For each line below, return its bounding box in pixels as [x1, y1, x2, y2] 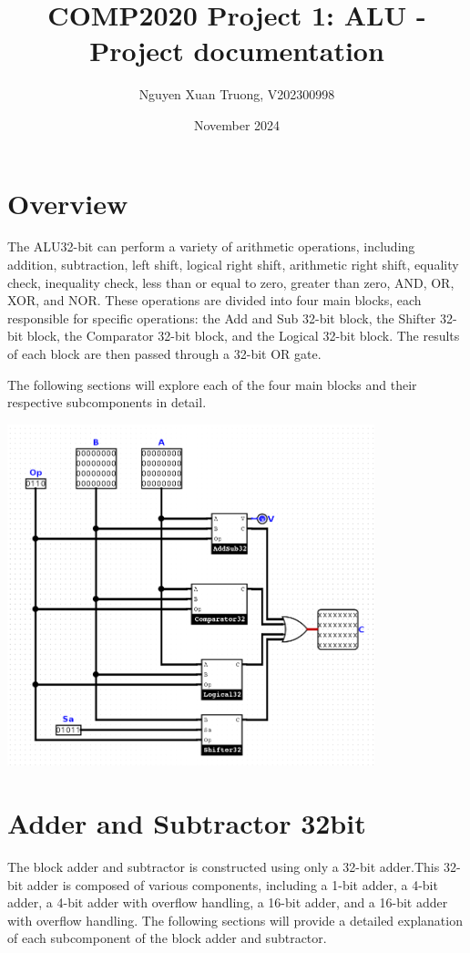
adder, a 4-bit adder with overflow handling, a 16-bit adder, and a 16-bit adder [7, 893, 448, 912]
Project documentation [89, 32, 384, 69]
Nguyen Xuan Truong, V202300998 [138, 85, 335, 104]
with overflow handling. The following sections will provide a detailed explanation [7, 910, 463, 929]
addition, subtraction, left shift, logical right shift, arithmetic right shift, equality [7, 255, 459, 274]
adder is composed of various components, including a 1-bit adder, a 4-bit [26, 875, 438, 894]
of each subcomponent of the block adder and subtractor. [7, 928, 327, 948]
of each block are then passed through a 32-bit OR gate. [7, 344, 322, 363]
